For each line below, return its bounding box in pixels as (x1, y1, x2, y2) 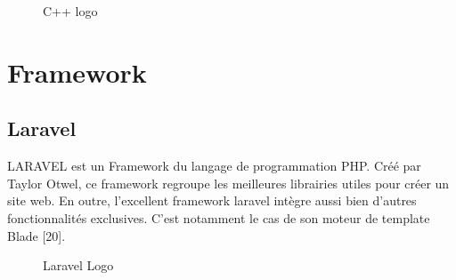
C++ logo (43, 2, 98, 20)
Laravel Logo (43, 256, 114, 275)
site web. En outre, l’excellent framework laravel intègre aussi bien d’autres (7, 191, 417, 210)
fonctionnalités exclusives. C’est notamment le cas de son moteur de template (7, 208, 430, 227)
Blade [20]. (7, 226, 66, 244)
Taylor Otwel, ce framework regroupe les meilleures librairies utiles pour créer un (7, 173, 450, 192)
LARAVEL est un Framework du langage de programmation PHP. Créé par (7, 156, 421, 175)
